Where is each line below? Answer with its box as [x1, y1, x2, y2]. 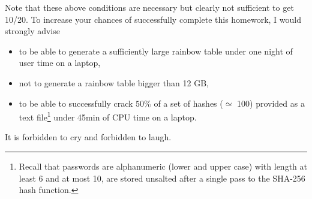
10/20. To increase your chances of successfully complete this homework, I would [5, 13, 302, 25]
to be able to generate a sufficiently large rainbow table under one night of [19, 44, 293, 57]
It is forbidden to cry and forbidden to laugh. [5, 131, 172, 143]
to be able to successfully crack [19, 97, 133, 109]
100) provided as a [237, 97, 305, 109]
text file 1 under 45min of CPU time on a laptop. [19, 109, 197, 123]
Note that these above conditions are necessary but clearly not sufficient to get [5, 1, 294, 13]
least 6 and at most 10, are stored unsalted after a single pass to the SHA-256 [19, 171, 305, 184]
